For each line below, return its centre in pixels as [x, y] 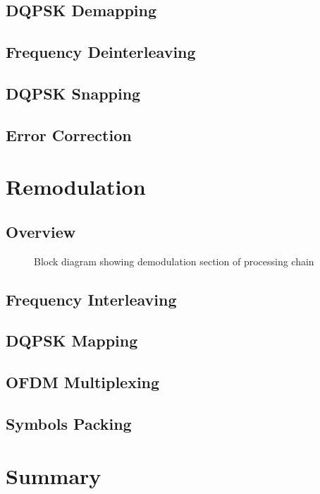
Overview [41, 231]
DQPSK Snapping [73, 93]
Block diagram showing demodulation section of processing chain [174, 261]
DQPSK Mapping [72, 341]
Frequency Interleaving [91, 299]
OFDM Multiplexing [83, 382]
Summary [54, 475]
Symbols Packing [69, 424]
